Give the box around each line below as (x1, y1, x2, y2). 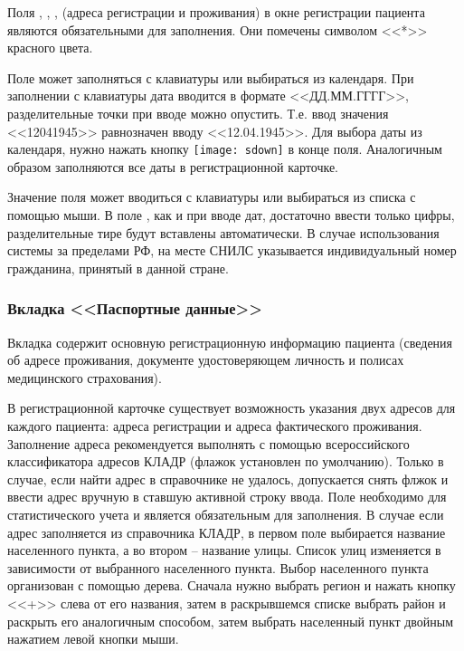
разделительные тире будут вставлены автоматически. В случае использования (7, 223, 440, 242)
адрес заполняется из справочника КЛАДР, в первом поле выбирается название (7, 522, 446, 541)
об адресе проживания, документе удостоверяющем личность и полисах (7, 350, 404, 369)
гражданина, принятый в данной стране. (7, 258, 229, 277)
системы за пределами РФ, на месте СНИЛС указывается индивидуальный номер (7, 241, 457, 260)
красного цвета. (7, 38, 93, 57)
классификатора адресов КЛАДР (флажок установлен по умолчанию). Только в (7, 452, 444, 471)
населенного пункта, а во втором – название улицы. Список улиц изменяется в (7, 541, 441, 560)
